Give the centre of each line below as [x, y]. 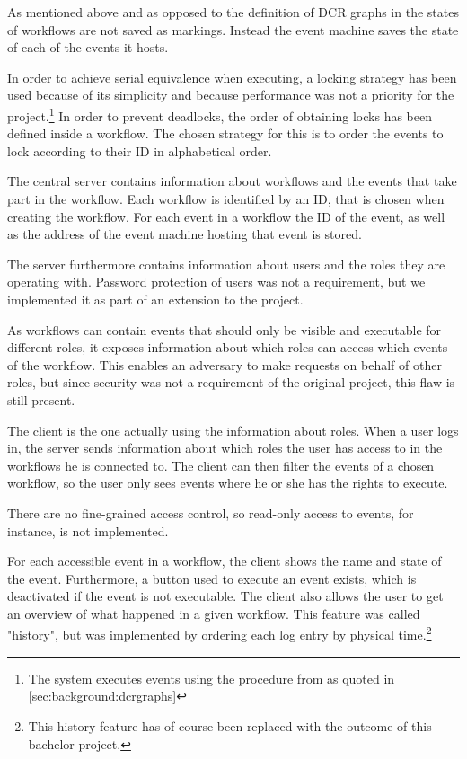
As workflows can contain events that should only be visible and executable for [225, 329]
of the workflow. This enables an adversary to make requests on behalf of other [225, 364]
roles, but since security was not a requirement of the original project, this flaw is [231, 382]
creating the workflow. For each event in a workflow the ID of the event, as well [226, 216]
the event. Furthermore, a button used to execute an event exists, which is [212, 578]
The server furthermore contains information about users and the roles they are [226, 264]
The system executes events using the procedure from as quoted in [211, 678]
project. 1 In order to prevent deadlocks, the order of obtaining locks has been [220, 114]
